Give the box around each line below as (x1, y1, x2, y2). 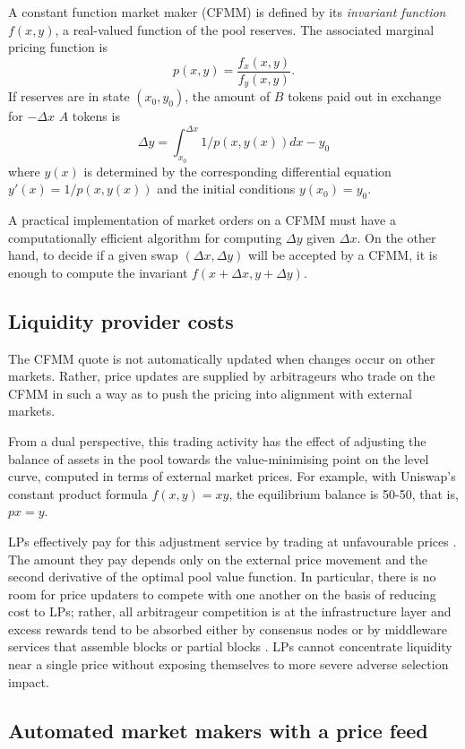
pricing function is (8, 38, 108, 56)
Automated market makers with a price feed (8, 716, 428, 744)
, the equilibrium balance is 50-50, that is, (228, 484, 459, 503)
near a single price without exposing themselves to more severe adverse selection (8, 655, 449, 674)
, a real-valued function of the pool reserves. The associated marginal (55, 20, 435, 39)
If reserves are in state (8, 87, 130, 106)
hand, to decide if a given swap (8, 245, 178, 264)
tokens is (72, 107, 120, 125)
